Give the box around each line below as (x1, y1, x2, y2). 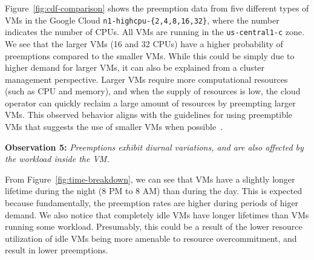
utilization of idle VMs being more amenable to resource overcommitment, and (5, 232, 297, 244)
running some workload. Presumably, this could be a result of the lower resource (5, 220, 303, 233)
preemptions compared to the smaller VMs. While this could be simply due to (5, 49, 295, 62)
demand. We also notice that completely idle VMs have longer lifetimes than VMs (5, 208, 309, 221)
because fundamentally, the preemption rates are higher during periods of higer (5, 197, 299, 209)
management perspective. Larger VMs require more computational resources (5, 73, 288, 85)
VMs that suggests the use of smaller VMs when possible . (5, 120, 223, 133)
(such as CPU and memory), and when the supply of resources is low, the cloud (5, 85, 301, 97)
